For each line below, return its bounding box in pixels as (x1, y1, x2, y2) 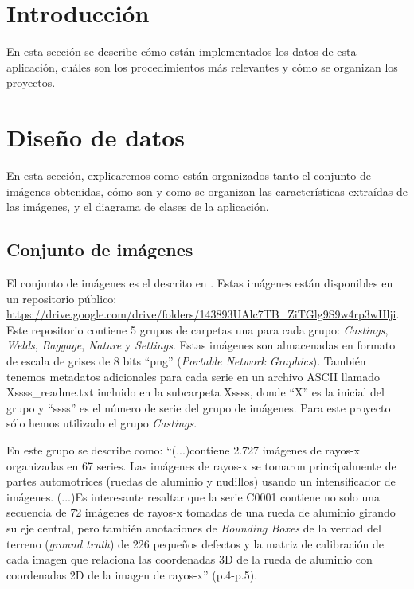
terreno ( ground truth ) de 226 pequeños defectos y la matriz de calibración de (6, 535, 384, 552)
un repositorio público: (6, 290, 117, 306)
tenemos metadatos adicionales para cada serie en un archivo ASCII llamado (6, 368, 380, 384)
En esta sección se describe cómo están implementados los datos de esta (6, 43, 357, 60)
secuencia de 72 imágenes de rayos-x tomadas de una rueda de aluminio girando (6, 504, 396, 521)
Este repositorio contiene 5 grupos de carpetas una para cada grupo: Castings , (6, 321, 389, 337)
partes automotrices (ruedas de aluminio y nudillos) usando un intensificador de (6, 473, 396, 490)
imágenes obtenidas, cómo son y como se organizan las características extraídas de (6, 182, 408, 199)
